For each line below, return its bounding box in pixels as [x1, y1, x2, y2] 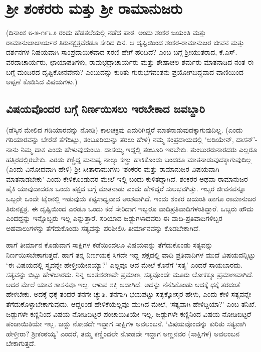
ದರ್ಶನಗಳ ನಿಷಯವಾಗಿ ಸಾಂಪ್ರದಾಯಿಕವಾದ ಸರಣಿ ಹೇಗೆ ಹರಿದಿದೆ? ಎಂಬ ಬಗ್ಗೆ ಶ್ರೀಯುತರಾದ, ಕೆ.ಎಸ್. [6, 47, 237, 57]
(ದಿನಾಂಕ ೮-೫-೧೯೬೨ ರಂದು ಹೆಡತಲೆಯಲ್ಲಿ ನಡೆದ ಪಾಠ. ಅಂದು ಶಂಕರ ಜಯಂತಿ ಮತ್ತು [6, 27, 206, 38]
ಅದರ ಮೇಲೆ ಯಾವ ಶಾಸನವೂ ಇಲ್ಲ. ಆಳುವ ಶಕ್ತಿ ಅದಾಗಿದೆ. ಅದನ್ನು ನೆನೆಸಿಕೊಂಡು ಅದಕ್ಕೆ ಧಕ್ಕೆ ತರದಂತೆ [6, 279, 240, 289]
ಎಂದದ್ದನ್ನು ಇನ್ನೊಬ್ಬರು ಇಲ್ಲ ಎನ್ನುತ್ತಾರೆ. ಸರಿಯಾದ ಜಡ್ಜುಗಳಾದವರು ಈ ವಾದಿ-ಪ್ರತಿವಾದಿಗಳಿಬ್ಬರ [6, 213, 222, 223]
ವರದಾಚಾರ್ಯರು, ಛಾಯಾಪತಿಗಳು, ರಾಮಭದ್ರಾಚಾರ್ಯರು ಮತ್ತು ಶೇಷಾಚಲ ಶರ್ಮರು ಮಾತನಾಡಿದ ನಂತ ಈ [6, 56, 254, 67]
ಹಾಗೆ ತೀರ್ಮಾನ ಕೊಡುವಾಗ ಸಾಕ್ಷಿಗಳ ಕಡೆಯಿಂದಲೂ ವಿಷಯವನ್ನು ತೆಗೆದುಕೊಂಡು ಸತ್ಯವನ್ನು [6, 240, 213, 250]
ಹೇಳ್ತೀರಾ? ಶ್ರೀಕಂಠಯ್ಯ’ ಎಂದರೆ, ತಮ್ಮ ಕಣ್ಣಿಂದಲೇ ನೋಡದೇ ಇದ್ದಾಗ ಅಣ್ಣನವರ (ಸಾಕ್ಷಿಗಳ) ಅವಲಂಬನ [6, 328, 239, 338]
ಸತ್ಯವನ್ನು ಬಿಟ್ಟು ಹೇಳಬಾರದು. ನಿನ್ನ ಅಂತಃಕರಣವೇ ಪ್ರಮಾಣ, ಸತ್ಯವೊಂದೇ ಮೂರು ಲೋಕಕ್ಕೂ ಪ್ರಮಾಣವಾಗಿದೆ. [6, 269, 254, 280]
